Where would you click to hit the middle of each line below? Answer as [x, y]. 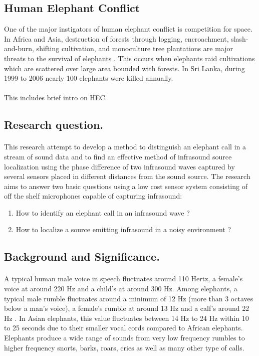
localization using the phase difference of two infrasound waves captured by [119, 166]
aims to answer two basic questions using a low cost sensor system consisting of [126, 186]
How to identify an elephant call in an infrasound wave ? [103, 212]
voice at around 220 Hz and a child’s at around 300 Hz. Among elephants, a [121, 289]
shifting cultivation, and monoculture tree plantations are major [135, 48]
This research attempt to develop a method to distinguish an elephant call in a [125, 147]
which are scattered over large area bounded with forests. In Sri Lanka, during [124, 68]
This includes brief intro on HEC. [56, 98]
